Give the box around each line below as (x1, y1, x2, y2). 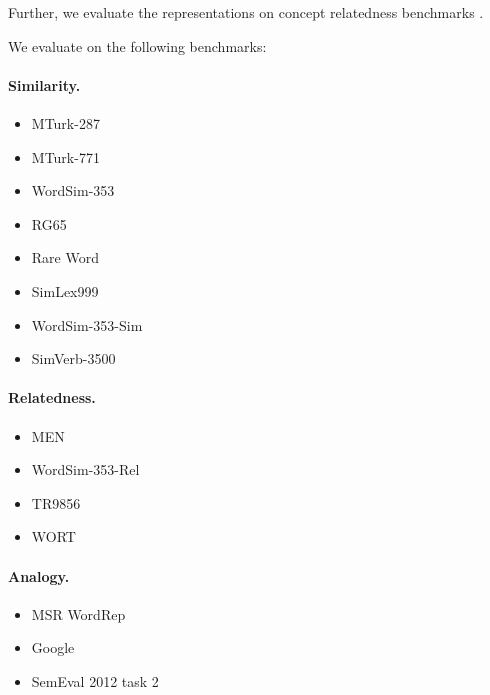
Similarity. (8, 74, 81, 95)
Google (31, 637, 75, 658)
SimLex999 (31, 280, 99, 301)
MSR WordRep (31, 603, 126, 624)
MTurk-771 (31, 146, 100, 167)
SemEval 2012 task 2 (31, 670, 159, 691)
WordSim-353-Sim (31, 314, 143, 335)
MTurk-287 (31, 112, 100, 133)
